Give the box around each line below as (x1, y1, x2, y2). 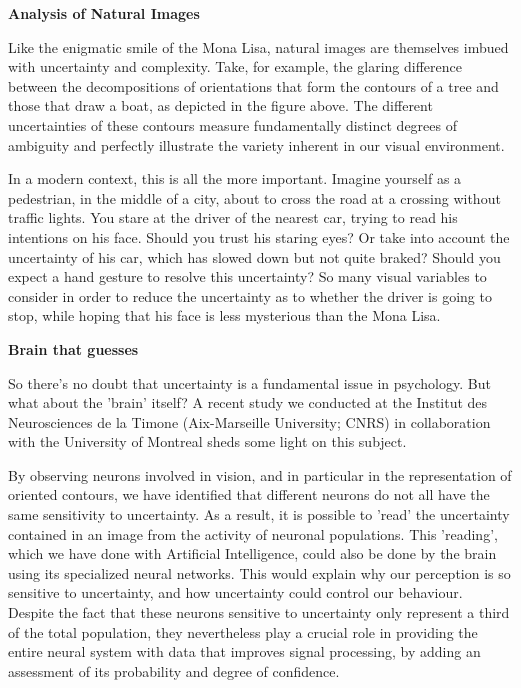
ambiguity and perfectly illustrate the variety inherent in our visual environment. (8, 134, 505, 155)
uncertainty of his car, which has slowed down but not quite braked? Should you (8, 246, 501, 267)
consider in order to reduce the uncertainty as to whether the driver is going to (8, 285, 492, 306)
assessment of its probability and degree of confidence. (8, 660, 340, 681)
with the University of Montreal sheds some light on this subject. (8, 431, 407, 452)
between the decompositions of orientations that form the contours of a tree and (8, 75, 499, 96)
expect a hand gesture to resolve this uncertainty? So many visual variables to (8, 266, 487, 287)
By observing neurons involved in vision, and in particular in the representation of (8, 464, 512, 485)
